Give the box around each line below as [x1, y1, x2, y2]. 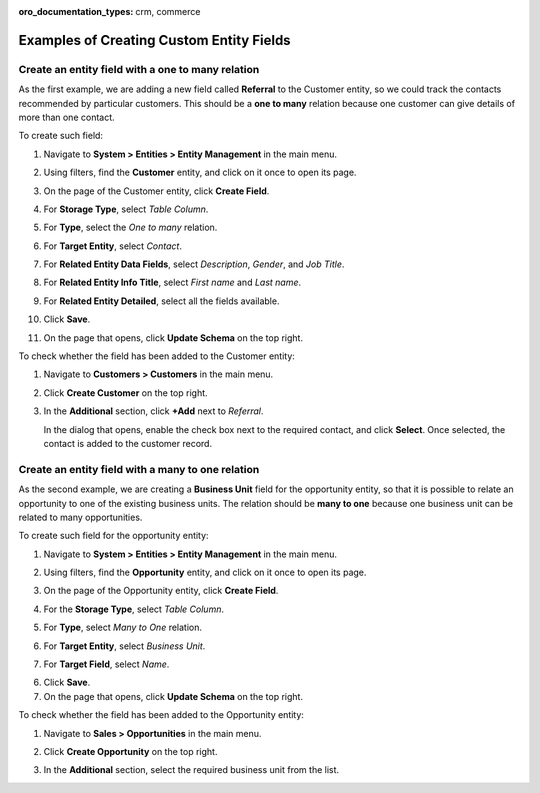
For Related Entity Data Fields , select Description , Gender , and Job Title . [43, 258, 345, 270]
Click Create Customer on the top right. [43, 386, 209, 399]
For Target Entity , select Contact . [43, 240, 182, 252]
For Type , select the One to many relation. [43, 221, 218, 234]
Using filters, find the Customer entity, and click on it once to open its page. [43, 166, 357, 179]
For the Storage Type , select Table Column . [43, 603, 225, 615]
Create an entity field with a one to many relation [18, 62, 260, 76]
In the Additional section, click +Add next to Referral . [43, 405, 264, 417]
